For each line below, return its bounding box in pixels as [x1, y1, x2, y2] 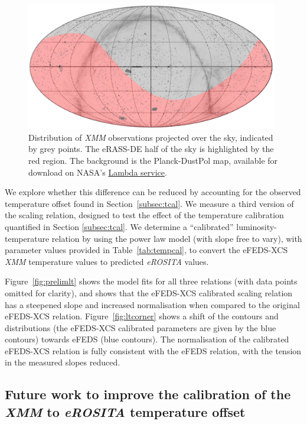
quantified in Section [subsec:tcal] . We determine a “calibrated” [5, 220, 234, 232]
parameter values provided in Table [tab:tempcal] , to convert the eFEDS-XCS [5, 244, 288, 256]
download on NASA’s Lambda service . [28, 166, 167, 178]
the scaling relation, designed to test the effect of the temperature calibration [5, 209, 284, 221]
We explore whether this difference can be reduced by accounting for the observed [5, 186, 301, 198]
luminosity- [236, 220, 277, 232]
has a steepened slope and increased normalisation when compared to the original [5, 298, 300, 310]
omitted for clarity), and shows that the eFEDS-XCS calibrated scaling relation [5, 286, 293, 299]
